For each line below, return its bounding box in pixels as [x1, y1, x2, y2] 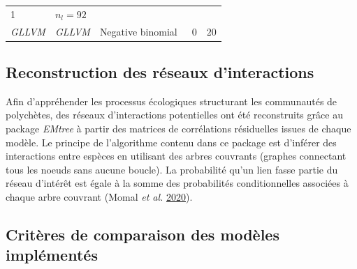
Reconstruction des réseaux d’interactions [6, 61, 314, 83]
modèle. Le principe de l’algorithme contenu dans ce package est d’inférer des [6, 134, 337, 149]
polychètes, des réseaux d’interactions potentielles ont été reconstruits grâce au [6, 107, 343, 122]
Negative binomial [99, 24, 177, 38]
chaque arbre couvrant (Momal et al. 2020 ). [6, 190, 193, 204]
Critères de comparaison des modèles [6, 224, 279, 245]
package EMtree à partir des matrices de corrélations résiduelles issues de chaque [6, 121, 351, 136]
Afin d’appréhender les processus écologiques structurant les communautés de [6, 93, 337, 108]
